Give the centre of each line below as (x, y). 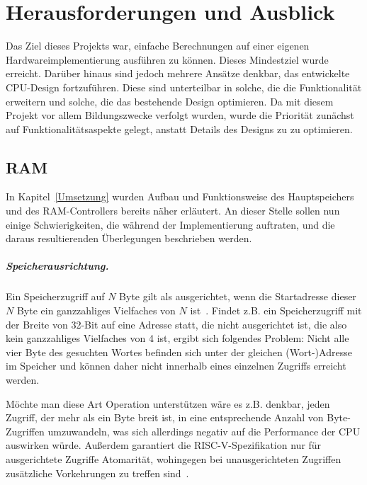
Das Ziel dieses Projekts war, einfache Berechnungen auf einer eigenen (158, 46)
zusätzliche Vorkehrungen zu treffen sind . (97, 473)
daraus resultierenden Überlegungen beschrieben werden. (129, 238)
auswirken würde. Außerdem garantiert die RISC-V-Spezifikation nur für (164, 445)
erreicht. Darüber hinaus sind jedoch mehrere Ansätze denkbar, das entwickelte (178, 73)
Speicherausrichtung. (57, 266)
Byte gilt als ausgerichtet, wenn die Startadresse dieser (238, 296)
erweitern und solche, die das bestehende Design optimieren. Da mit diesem (170, 101)
